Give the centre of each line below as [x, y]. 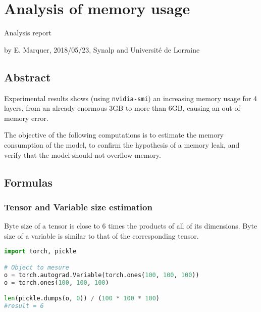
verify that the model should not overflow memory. [83, 154]
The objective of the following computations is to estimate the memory [114, 135]
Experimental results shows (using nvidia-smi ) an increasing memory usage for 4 [131, 98]
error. [40, 118]
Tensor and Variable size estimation [78, 207]
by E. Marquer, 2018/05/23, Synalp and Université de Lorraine [102, 49]
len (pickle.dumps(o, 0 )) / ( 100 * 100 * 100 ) [82, 299]
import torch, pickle [40, 252]
